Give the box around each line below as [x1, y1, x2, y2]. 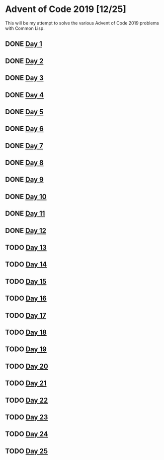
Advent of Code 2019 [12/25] [5, 3, 127, 15]
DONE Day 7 [5, 141, 43, 150]
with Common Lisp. [5, 25, 45, 31]
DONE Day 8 [5, 159, 44, 167]
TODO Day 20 [5, 362, 48, 370]
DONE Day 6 [5, 125, 44, 133]
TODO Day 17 [5, 311, 46, 320]
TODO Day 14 [5, 260, 47, 269]
